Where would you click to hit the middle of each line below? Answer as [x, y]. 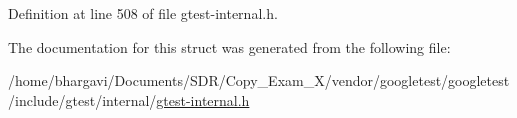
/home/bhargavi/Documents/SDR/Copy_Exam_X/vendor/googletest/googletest [259, 80]
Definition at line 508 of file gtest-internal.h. [143, 13]
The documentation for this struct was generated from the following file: [229, 46]
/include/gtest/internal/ [82, 99]
